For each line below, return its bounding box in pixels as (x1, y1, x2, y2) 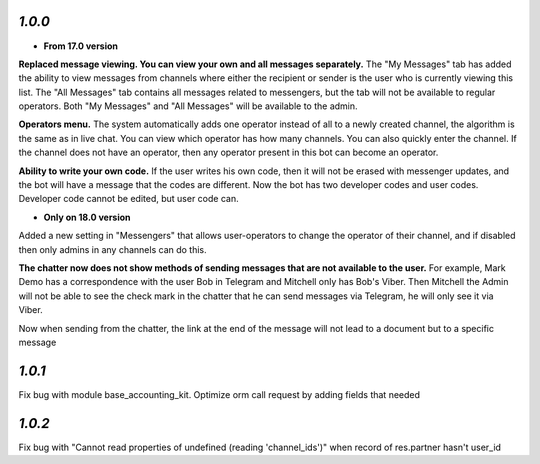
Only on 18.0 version (43, 211, 131, 223)
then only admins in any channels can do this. (18, 243, 207, 255)
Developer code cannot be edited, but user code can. (18, 193, 239, 205)
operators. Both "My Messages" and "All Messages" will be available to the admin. (18, 100, 359, 112)
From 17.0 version (43, 40, 119, 52)
